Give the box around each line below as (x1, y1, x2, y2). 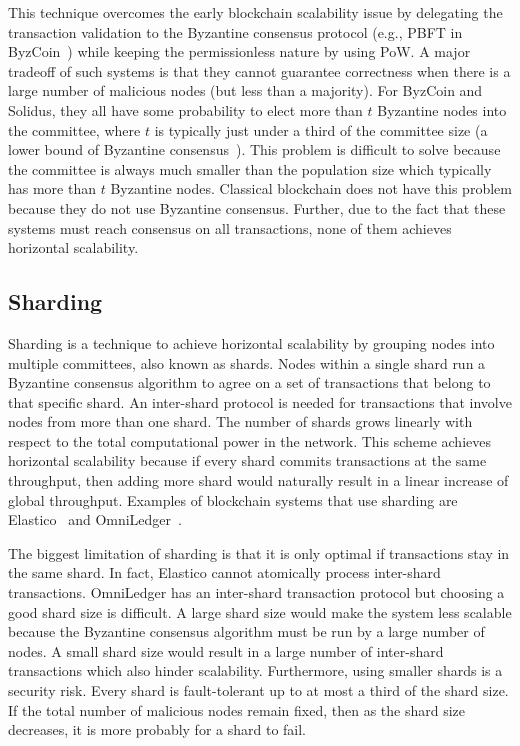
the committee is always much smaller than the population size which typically (8, 158, 492, 179)
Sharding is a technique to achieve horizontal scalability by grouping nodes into (8, 332, 495, 353)
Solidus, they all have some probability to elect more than (8, 99, 363, 120)
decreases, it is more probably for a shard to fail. (8, 719, 307, 740)
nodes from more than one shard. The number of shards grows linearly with (8, 411, 473, 432)
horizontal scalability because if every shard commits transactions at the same (8, 450, 487, 471)
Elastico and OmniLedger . (8, 509, 182, 530)
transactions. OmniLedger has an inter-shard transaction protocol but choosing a (8, 582, 505, 603)
